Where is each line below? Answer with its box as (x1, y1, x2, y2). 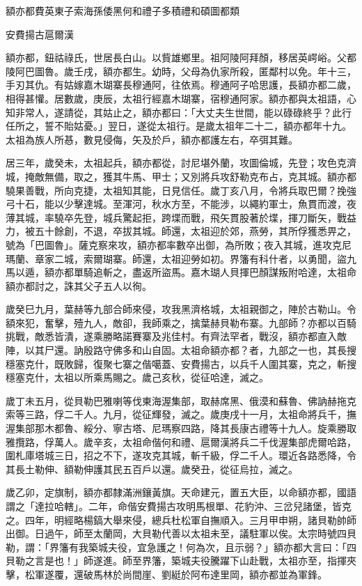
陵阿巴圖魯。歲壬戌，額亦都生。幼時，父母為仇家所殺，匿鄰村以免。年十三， (6, 63, 356, 78)
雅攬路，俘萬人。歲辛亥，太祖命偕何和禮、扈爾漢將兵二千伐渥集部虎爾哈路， (6, 434, 356, 449)
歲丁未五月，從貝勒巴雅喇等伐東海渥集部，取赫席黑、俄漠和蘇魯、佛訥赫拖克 (6, 393, 356, 408)
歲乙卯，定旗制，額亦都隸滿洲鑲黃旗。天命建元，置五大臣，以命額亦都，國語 (6, 485, 356, 500)
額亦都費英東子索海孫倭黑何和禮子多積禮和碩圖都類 (6, 3, 239, 17)
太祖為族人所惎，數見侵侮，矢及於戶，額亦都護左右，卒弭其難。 (6, 132, 298, 146)
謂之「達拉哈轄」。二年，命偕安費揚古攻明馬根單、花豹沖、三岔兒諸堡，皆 (6, 499, 342, 513)
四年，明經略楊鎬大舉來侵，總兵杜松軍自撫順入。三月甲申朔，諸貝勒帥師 (24, 512, 356, 527)
